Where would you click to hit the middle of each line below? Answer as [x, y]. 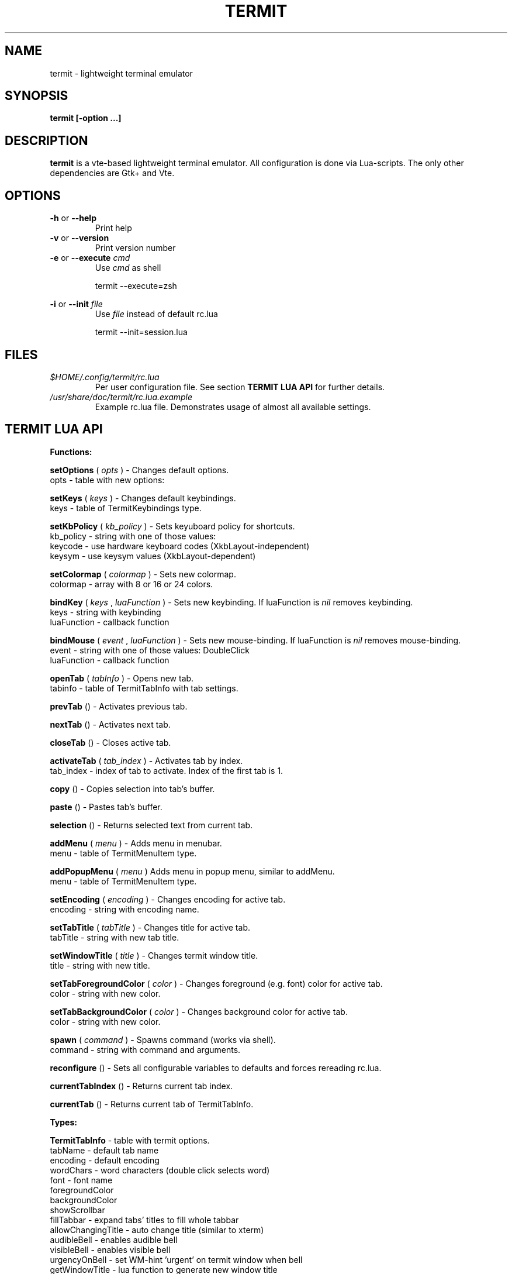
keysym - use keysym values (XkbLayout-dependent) [153, 556]
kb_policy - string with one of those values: [133, 536]
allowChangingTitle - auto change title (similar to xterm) [157, 1230]
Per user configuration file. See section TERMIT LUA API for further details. [240, 387]
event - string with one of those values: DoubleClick [150, 650]
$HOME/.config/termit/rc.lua [105, 377]
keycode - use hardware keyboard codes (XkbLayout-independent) [180, 546]
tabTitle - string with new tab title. [115, 937]
